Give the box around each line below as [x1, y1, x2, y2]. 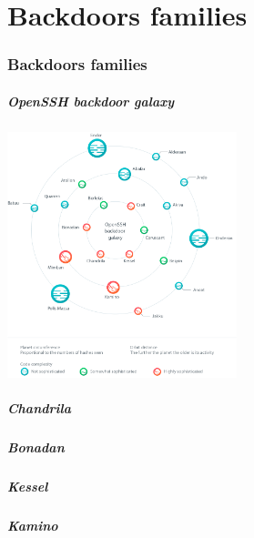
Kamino [7, 516, 58, 535]
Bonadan [7, 438, 65, 457]
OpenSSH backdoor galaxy [7, 91, 174, 110]
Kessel [7, 477, 48, 496]
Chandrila [7, 399, 71, 418]
